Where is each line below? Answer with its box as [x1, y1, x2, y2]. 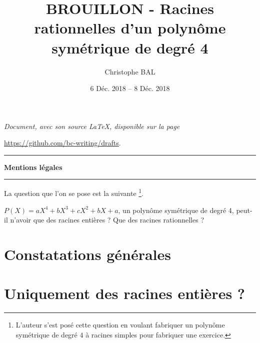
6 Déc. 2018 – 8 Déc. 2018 [90, 83, 170, 93]
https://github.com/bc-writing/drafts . [4, 137, 121, 148]
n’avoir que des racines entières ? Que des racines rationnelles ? [10, 214, 204, 225]
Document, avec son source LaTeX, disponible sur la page [4, 120, 180, 131]
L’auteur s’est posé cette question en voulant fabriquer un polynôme [15, 319, 225, 330]
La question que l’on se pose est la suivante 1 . [4, 186, 144, 198]
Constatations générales [4, 244, 171, 264]
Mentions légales [4, 161, 62, 172]
